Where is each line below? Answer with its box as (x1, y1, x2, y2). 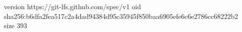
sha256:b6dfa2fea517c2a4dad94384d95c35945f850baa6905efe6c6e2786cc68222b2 (4, 11, 238, 21)
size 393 (4, 20, 27, 31)
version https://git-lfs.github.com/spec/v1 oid (4, 1, 141, 11)
